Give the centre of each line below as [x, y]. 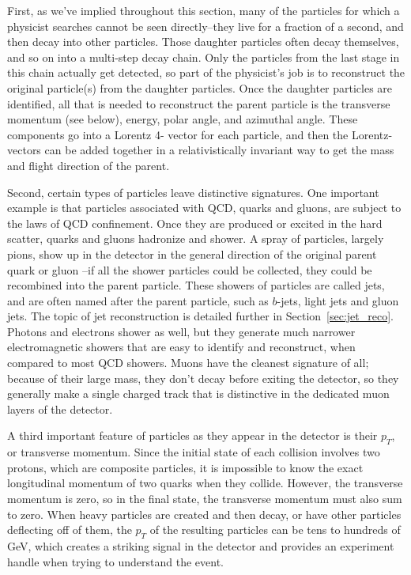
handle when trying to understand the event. [115, 561]
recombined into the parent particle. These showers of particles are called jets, [196, 285]
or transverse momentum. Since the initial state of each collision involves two [194, 452]
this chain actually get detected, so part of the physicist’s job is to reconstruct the [206, 72]
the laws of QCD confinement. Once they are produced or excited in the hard [195, 223]
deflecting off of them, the [70, 530]
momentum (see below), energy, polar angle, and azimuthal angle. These [183, 119]
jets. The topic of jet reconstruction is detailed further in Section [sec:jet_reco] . [200, 316]
